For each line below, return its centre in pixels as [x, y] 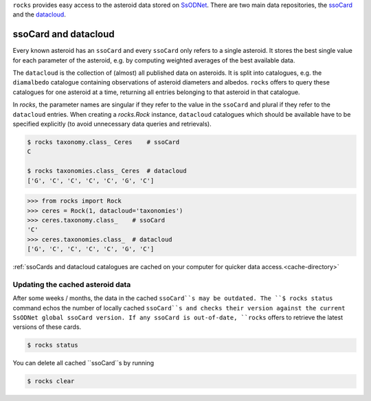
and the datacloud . [40, 14]
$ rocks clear [51, 381]
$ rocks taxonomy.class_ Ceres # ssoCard [103, 142]
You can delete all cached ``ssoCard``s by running [83, 363]
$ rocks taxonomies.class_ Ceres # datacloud [107, 171]
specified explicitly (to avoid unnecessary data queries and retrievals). [112, 124]
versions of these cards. [47, 327]
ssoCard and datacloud [64, 34]
